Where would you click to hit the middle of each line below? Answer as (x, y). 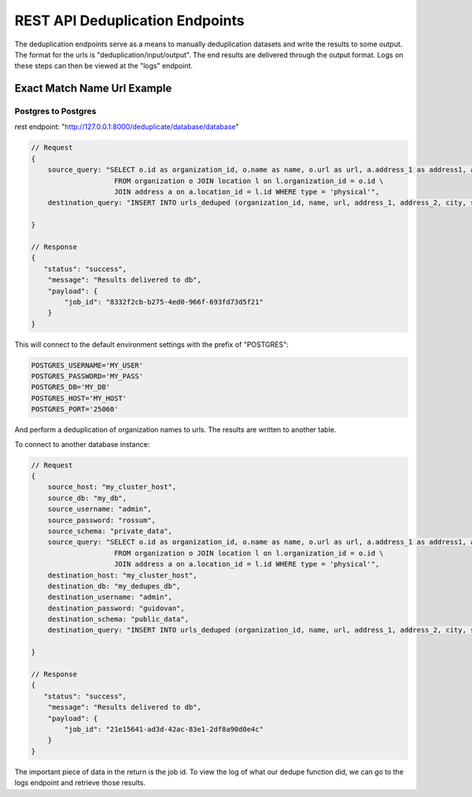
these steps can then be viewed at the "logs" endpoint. (103, 66)
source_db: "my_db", (87, 498)
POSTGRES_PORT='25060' (75, 410)
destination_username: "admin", (110, 597)
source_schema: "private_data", (110, 531)
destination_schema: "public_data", (118, 619)
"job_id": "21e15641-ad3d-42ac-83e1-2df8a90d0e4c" (164, 729)
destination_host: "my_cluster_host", (122, 575)
